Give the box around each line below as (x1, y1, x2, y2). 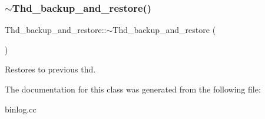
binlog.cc (5, 103, 37, 115)
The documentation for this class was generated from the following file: (5, 83, 261, 95)
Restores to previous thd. (5, 63, 96, 75)
